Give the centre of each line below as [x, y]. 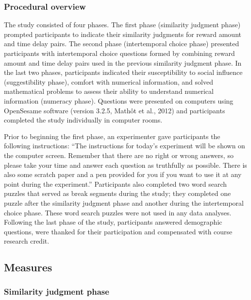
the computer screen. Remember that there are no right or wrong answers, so [119, 155]
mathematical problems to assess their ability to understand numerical [109, 91]
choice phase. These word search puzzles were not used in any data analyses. [118, 212]
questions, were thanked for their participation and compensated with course [118, 231]
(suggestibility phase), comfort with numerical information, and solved [109, 81]
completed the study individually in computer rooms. [83, 120]
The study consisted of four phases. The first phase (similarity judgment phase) [122, 25]
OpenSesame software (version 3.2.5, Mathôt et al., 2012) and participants [115, 110]
